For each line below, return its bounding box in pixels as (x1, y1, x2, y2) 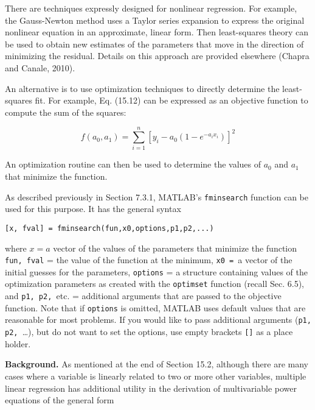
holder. (5, 337, 31, 350)
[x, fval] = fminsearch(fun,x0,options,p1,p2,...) (5, 224, 214, 233)
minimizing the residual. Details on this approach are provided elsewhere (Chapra (5, 49, 310, 62)
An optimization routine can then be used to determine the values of (5, 158, 261, 171)
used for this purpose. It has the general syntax (5, 202, 181, 215)
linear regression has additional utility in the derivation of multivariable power (5, 381, 297, 394)
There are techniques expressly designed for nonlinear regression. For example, (5, 2, 297, 14)
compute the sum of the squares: (5, 105, 126, 118)
